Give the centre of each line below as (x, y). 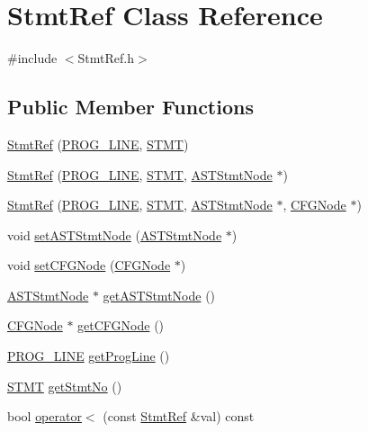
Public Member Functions (130, 107)
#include (32, 58)
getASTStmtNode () (159, 295)
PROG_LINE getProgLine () (89, 356)
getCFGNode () (121, 325)
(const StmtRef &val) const (179, 416)
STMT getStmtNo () (65, 386)
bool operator (45, 416)
